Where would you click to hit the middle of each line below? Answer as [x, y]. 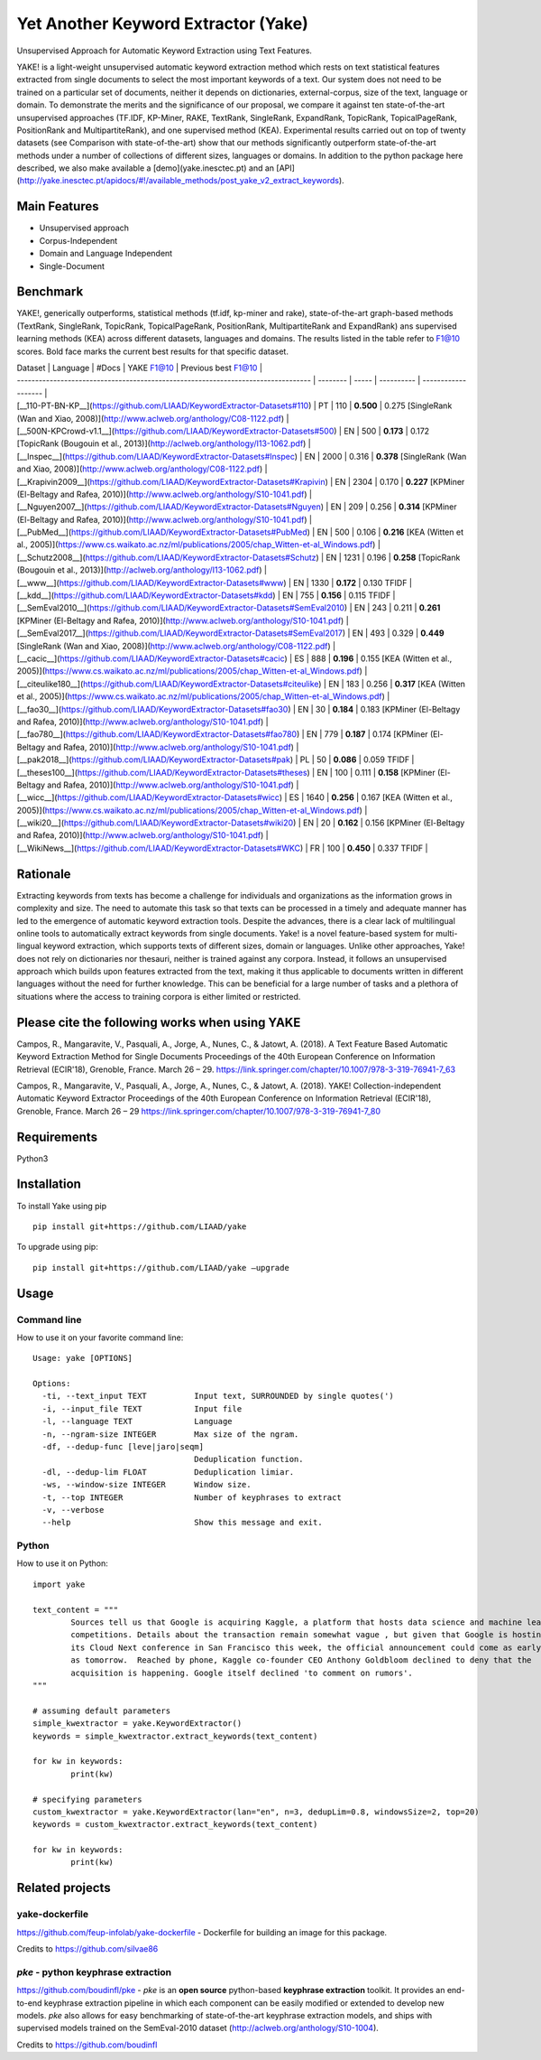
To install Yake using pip [62, 1206]
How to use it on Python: [62, 1563]
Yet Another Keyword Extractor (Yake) [162, 23]
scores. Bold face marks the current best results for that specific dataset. [152, 351]
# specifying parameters [87, 1799]
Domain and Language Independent [106, 254]
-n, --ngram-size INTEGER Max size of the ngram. [170, 1434]
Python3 [32, 1158]
